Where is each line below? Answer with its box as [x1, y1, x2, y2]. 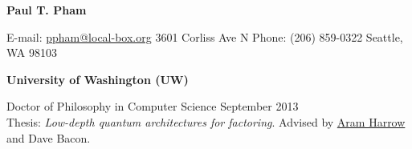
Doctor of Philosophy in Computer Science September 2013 [6, 98, 299, 115]
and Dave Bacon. [6, 129, 91, 146]
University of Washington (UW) [6, 70, 189, 87]
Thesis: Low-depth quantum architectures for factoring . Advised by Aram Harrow [6, 113, 406, 130]
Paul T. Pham [6, 2, 87, 18]
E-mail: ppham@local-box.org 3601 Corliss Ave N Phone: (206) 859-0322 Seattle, [6, 28, 403, 45]
